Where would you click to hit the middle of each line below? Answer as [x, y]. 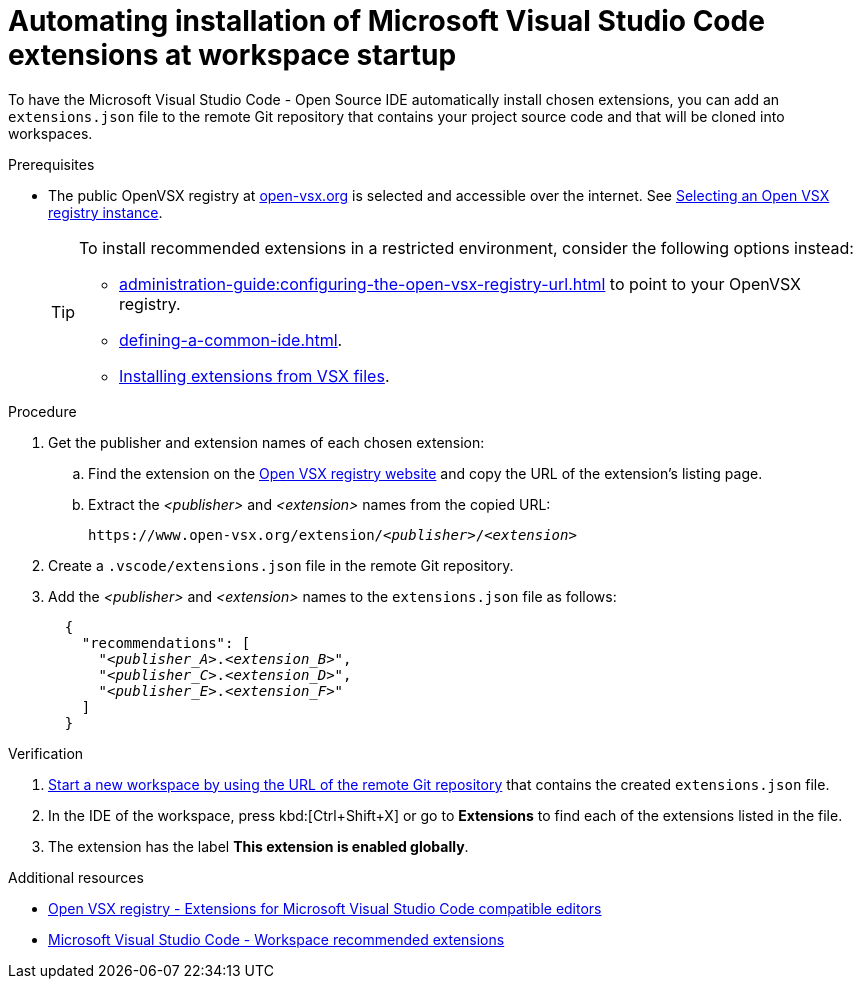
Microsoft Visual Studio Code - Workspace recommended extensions [276, 939]
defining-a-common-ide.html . [231, 339]
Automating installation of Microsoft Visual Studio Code [386, 21]
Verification [46, 753]
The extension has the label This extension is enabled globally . [258, 846]
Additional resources [76, 877]
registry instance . [105, 212]
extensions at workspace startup [232, 55]
